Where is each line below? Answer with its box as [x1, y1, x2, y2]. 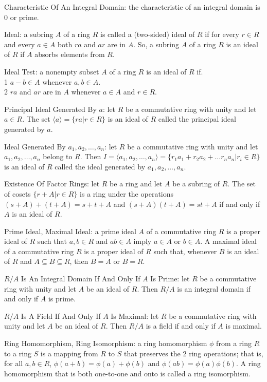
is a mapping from [40, 348, 98, 358]
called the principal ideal [158, 113, 236, 124]
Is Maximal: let [111, 310, 159, 321]
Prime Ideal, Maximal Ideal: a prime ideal [4, 225, 136, 236]
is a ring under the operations [80, 188, 174, 199]
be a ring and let [110, 178, 163, 189]
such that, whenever [153, 245, 217, 256]
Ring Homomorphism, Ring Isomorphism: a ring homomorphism [4, 338, 207, 349]
